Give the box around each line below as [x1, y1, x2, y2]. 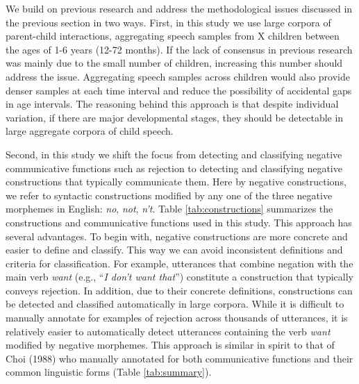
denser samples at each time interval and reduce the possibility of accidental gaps [6, 83, 352, 97]
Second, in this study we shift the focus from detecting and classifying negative [6, 147, 342, 161]
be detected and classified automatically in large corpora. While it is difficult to [6, 297, 344, 311]
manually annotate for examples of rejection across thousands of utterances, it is [6, 310, 348, 325]
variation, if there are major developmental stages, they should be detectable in [6, 110, 344, 124]
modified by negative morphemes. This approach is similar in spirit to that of [6, 337, 335, 352]
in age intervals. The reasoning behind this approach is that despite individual [6, 97, 339, 111]
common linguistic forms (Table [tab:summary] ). [6, 365, 212, 379]
